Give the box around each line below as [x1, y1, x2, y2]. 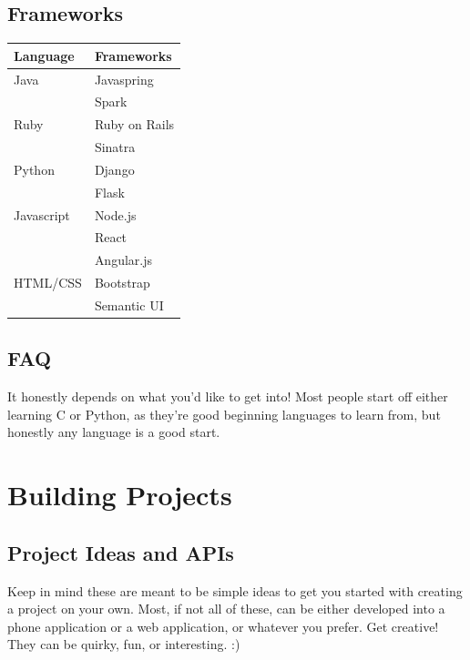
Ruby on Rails [94, 115, 175, 134]
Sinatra [94, 137, 136, 157]
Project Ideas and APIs [7, 538, 234, 566]
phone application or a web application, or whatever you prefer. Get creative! [7, 616, 439, 635]
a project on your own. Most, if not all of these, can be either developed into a [7, 599, 445, 618]
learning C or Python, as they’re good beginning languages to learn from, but [7, 404, 441, 423]
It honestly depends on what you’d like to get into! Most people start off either [7, 387, 448, 406]
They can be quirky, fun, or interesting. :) [7, 635, 240, 654]
